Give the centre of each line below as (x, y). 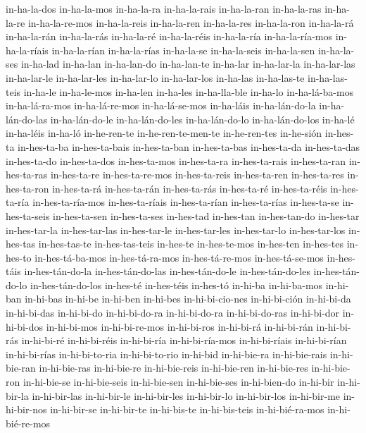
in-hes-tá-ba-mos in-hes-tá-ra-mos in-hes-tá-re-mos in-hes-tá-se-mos (179, 257)
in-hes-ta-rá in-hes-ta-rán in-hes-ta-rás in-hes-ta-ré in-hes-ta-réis (190, 188)
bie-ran (21, 368)
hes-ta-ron (27, 188)
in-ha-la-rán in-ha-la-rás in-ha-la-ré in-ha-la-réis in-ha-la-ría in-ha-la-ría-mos (169, 36)
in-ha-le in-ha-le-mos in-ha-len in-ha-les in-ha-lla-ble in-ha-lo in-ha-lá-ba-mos (189, 91)
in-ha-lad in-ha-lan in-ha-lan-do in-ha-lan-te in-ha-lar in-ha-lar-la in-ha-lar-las (188, 64)
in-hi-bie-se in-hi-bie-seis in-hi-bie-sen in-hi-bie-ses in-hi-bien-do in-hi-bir (178, 382)
